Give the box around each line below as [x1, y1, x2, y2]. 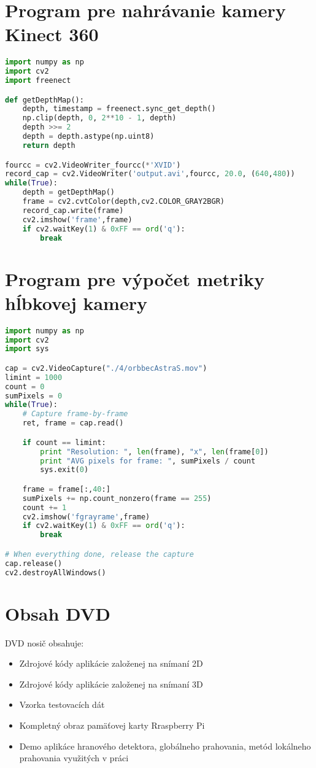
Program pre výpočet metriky [5, 266, 264, 291]
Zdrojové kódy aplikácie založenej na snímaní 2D [19, 657, 203, 670]
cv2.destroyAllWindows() [5, 568, 106, 577]
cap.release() [5, 559, 63, 568]
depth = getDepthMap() [22, 188, 115, 197]
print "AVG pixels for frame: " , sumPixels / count [40, 456, 256, 465]
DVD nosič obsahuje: [5, 636, 84, 649]
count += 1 [22, 503, 67, 512]
